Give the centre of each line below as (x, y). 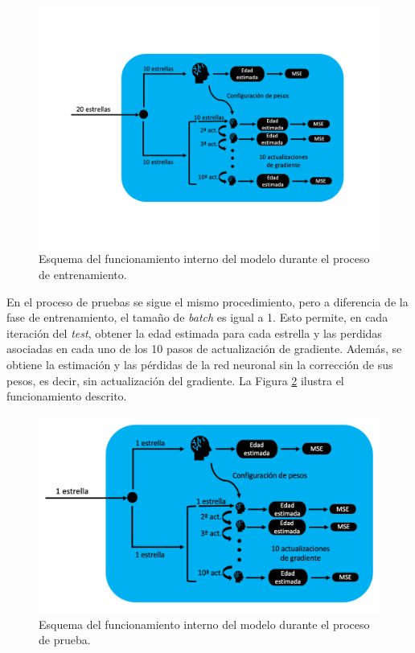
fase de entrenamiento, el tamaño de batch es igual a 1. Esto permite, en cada (197, 317)
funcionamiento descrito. (67, 396)
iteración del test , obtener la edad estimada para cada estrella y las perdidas (194, 333)
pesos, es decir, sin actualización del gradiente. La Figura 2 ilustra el (175, 380)
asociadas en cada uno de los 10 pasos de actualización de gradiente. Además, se (204, 349)
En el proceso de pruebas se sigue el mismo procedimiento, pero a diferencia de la (207, 301)
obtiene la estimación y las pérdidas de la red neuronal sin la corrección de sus (200, 364)
